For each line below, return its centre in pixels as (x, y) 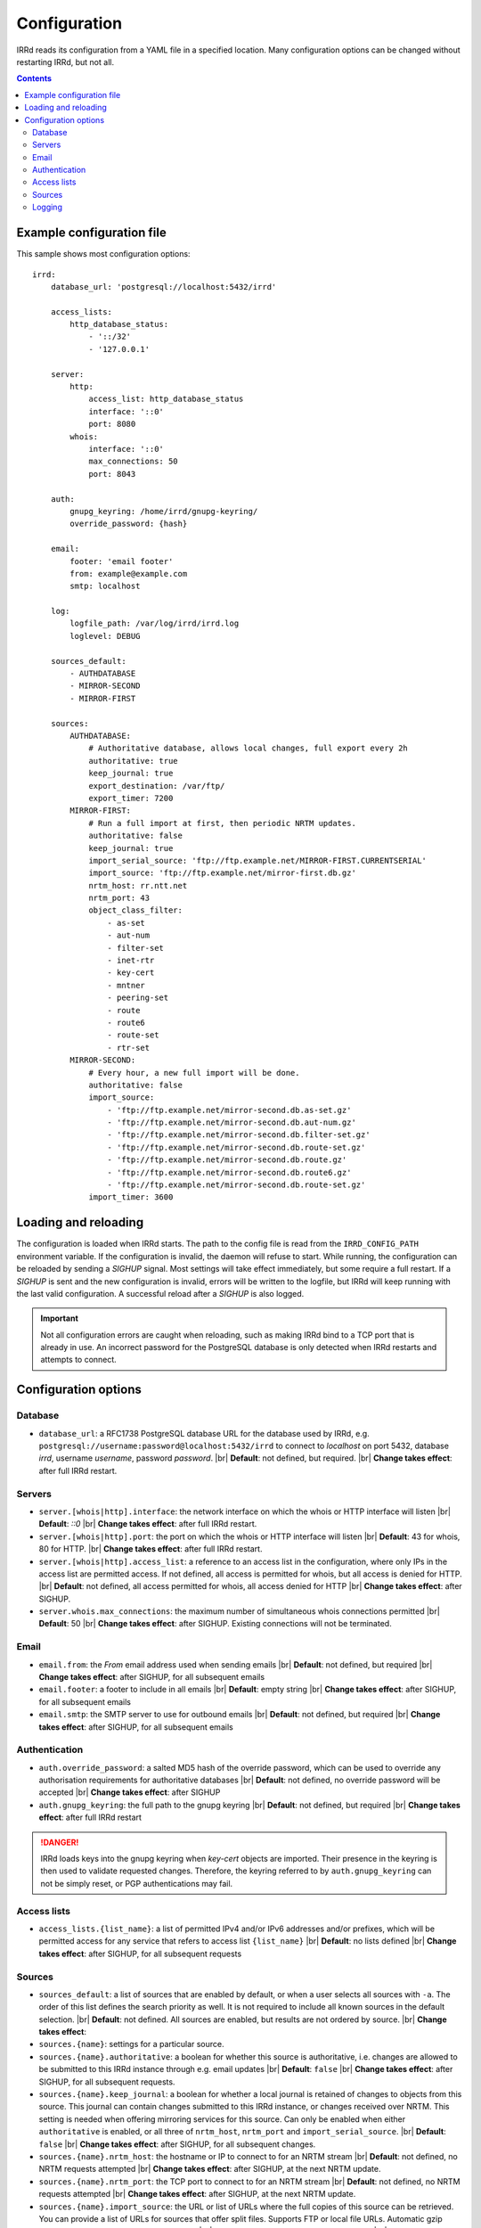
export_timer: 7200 (131, 798)
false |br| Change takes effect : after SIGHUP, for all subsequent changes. (177, 2144)
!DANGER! (60, 1842)
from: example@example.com (129, 573)
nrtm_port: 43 (119, 898)
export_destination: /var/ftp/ (157, 786)
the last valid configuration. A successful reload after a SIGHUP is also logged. (160, 1293)
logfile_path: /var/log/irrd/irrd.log (155, 623)
